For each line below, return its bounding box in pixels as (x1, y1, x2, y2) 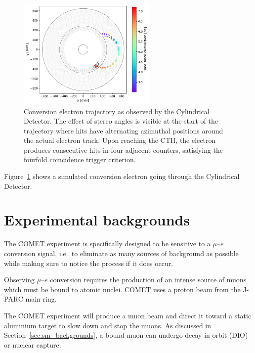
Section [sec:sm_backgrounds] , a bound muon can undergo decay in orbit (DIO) (4, 330, 248, 340)
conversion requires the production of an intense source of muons (50, 274, 247, 285)
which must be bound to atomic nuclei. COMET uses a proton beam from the (4, 284, 241, 294)
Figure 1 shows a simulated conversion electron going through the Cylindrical (4, 171, 240, 181)
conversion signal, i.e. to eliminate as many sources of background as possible (4, 248, 239, 258)
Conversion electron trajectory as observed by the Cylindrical (24, 106, 210, 116)
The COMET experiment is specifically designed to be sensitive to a (4, 238, 211, 249)
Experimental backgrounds (4, 210, 190, 230)
